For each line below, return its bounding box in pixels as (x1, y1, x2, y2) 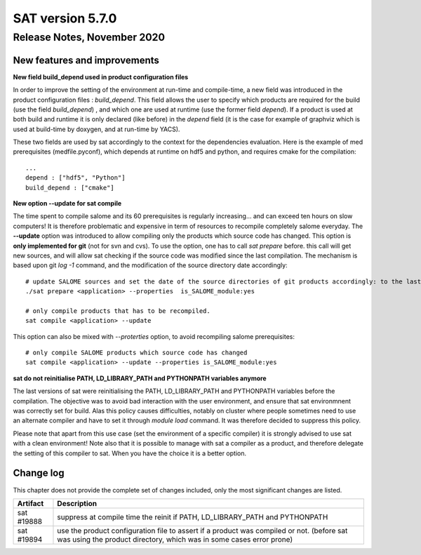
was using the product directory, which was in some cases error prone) (57, 534, 293, 544)
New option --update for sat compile (13, 199, 122, 208)
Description (57, 498, 98, 508)
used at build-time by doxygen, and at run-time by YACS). (13, 125, 180, 133)
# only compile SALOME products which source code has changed (25, 349, 248, 357)
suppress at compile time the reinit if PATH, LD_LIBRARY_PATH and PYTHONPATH (57, 512, 328, 522)
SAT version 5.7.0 (13, 11, 117, 26)
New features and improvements (13, 54, 159, 66)
